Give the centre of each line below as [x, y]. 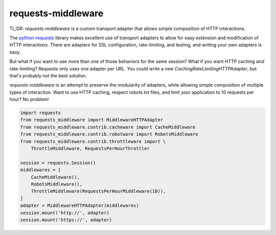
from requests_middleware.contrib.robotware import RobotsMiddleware [109, 134]
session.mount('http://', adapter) [65, 213]
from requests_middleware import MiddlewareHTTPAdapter [92, 120]
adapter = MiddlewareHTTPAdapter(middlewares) [79, 206]
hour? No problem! [29, 99]
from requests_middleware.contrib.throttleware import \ [93, 141]
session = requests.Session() [58, 163]
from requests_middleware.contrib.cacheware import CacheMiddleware [108, 127]
